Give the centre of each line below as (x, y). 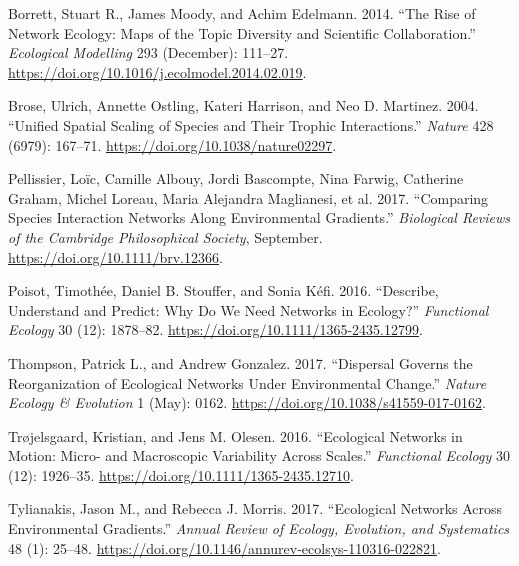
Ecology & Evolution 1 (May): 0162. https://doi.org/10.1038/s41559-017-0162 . (247, 402)
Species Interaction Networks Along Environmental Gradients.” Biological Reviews (259, 217)
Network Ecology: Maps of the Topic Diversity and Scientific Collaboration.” (242, 32)
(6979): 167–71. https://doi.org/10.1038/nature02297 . (172, 144)
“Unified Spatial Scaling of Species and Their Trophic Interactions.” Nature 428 (251, 124)
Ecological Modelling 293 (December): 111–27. (148, 52)
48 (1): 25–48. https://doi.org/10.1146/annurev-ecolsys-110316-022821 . (224, 547)
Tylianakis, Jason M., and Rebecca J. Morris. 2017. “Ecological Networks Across (255, 508)
